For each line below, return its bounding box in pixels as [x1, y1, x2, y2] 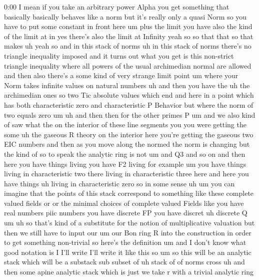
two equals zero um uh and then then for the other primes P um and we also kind [4, 109, 255, 120]
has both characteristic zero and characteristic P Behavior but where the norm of [4, 99, 253, 110]
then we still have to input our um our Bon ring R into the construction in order [4, 227, 251, 237]
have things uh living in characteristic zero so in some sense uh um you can [4, 178, 235, 188]
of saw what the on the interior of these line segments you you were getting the [4, 119, 246, 130]
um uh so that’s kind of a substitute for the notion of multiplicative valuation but [4, 217, 255, 228]
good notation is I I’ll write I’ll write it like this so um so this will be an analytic [4, 246, 251, 257]
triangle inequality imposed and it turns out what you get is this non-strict [4, 50, 234, 61]
